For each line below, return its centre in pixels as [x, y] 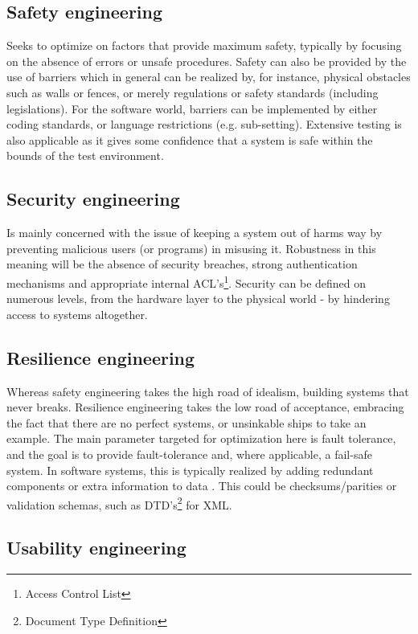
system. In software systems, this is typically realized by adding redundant [190, 470]
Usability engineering [96, 548]
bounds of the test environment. [85, 155]
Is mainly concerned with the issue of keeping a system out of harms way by [195, 233]
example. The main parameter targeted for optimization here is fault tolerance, [201, 438]
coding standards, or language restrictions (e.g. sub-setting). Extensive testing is [204, 124]
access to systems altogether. [77, 314]
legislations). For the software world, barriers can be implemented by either [192, 108]
